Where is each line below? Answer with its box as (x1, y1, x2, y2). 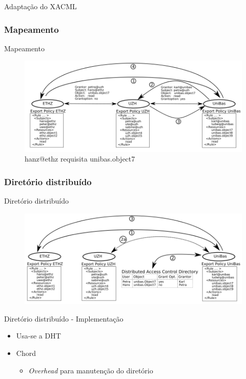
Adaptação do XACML (4, 1, 77, 11)
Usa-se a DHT (16, 330, 61, 341)
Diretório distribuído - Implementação (4, 313, 124, 324)
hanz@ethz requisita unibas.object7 (25, 153, 135, 164)
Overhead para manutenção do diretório (28, 365, 153, 375)
